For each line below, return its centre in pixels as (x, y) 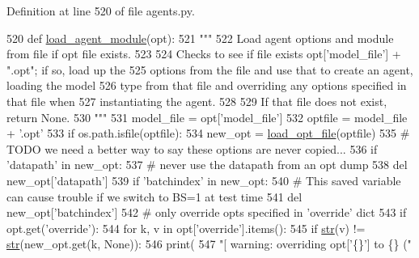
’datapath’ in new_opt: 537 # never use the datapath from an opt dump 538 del (207, 165)
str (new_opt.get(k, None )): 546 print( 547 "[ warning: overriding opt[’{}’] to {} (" (209, 244)
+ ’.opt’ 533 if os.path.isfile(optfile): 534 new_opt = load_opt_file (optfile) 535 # (208, 133)
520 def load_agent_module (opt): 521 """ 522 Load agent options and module (200, 38)
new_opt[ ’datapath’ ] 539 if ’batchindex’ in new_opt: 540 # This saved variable (204, 180)
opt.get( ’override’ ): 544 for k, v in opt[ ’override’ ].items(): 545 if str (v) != (186, 228)
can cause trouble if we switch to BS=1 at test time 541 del (154, 196)
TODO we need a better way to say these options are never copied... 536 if (192, 148)
